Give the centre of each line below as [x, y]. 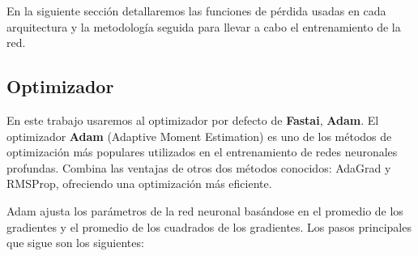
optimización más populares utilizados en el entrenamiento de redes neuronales [202, 152]
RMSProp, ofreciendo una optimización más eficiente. [139, 183]
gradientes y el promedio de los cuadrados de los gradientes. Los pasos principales [209, 226]
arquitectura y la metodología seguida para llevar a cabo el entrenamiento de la [204, 26]
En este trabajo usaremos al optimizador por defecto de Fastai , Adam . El [193, 119]
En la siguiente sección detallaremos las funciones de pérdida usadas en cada [196, 11]
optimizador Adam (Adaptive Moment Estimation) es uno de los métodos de [199, 136]
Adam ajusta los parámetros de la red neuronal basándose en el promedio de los [205, 210]
